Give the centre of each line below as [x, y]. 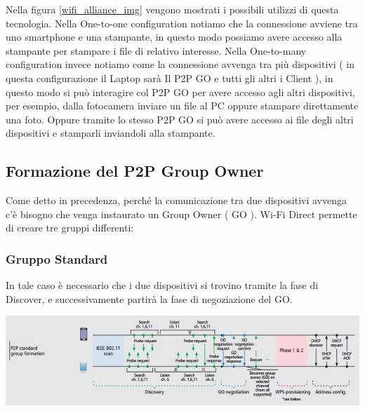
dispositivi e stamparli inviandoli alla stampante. [111, 133]
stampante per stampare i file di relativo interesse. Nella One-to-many [156, 50]
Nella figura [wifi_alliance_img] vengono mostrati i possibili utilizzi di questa [172, 9]
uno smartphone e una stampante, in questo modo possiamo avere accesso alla [174, 37]
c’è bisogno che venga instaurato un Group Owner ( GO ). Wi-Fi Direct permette [181, 214]
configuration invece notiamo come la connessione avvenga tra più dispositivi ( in [180, 64]
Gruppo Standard [57, 258]
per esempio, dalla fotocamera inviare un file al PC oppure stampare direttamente [182, 106]
